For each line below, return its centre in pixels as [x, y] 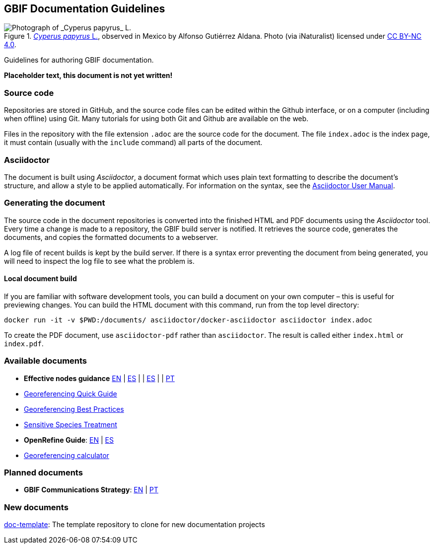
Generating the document [55, 203]
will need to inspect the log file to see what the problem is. [99, 261]
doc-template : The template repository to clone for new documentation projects [135, 525]
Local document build [40, 279]
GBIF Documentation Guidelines [85, 9]
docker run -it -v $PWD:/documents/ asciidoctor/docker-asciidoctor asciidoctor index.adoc [188, 320]
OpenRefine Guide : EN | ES [69, 440]
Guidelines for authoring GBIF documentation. [79, 60]
